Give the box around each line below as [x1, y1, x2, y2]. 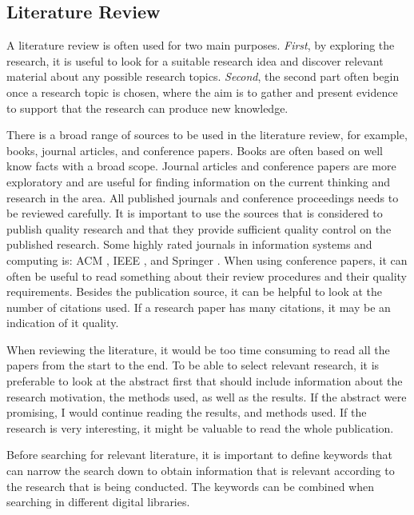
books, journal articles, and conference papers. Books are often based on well [6, 142, 383, 158]
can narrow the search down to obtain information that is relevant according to [6, 462, 395, 479]
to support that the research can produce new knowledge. [6, 99, 289, 116]
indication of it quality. [6, 314, 119, 331]
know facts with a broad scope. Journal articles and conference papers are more [6, 158, 396, 174]
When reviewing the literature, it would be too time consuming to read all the [6, 341, 390, 357]
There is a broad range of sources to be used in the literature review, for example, [6, 126, 408, 143]
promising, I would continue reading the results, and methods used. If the [6, 404, 367, 421]
